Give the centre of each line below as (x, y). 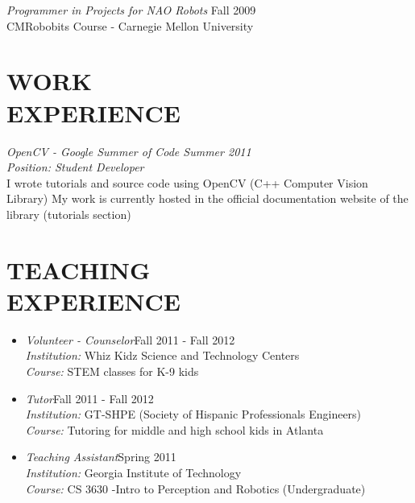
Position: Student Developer (75, 167)
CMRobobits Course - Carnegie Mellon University (130, 25)
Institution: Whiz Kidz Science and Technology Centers (162, 355)
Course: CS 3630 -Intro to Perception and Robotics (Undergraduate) (195, 488)
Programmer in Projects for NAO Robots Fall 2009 (131, 10)
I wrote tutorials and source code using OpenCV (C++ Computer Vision (187, 182)
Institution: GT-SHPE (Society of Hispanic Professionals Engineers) (193, 414)
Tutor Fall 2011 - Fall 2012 (89, 398)
